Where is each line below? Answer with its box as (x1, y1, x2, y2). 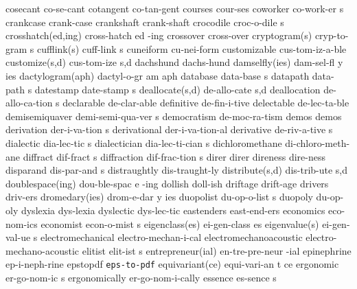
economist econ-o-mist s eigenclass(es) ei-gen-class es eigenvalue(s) (41, 216, 319, 231)
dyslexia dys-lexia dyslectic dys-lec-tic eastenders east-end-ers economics (21, 203, 325, 217)
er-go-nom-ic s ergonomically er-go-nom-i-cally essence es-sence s (5, 270, 277, 284)
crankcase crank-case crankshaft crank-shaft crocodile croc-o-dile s (5, 14, 284, 29)
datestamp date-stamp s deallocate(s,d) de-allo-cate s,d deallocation (34, 82, 321, 96)
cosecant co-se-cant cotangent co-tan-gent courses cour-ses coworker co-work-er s (5, 1, 344, 15)
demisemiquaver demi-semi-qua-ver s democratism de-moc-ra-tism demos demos (5, 108, 342, 123)
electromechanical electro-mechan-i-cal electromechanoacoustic (41, 230, 303, 244)
